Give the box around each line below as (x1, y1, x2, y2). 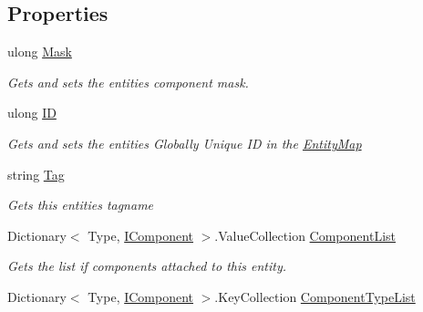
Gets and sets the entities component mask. (7, 72, 249, 91)
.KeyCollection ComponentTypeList (214, 286, 416, 306)
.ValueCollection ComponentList (214, 225, 396, 244)
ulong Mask (7, 42, 72, 61)
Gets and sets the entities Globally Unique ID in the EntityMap (7, 133, 362, 152)
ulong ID (7, 103, 57, 122)
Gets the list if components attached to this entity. (7, 256, 287, 276)
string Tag (7, 164, 65, 183)
